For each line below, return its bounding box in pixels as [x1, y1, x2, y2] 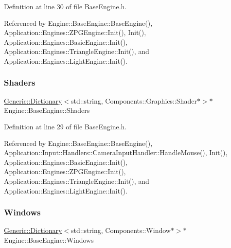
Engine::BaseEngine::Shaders [4, 105, 90, 115]
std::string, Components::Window [71, 225, 171, 235]
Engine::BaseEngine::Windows [4, 234, 94, 245]
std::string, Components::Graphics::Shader [71, 95, 197, 106]
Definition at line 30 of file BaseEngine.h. [4, 1, 127, 11]
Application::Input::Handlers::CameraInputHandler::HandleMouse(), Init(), [4, 147, 228, 158]
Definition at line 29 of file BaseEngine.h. [4, 121, 127, 131]
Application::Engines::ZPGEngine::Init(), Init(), [4, 27, 146, 37]
